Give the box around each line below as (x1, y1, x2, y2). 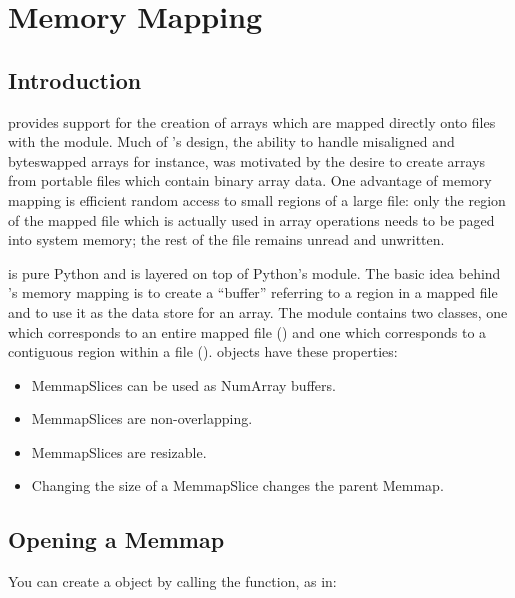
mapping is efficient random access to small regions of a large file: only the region (8, 189, 506, 210)
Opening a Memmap (8, 524, 225, 555)
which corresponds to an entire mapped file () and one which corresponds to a (8, 321, 487, 342)
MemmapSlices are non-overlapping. (31, 408, 253, 429)
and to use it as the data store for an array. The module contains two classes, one (8, 301, 508, 322)
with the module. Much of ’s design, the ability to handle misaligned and (8, 131, 455, 152)
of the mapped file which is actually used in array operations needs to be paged (8, 209, 495, 230)
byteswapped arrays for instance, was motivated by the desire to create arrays (8, 150, 486, 171)
